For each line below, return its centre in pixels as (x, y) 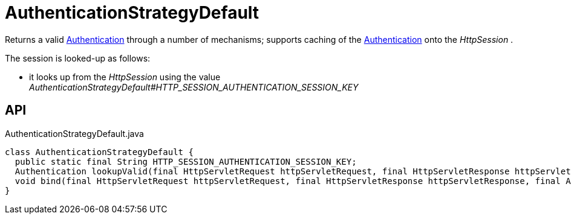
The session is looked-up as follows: (78, 58)
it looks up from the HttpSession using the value (125, 77)
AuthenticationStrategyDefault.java (74, 133)
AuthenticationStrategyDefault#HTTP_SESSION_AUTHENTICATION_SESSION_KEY (194, 87)
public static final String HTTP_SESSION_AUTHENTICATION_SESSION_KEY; (186, 161)
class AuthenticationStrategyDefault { (99, 152)
